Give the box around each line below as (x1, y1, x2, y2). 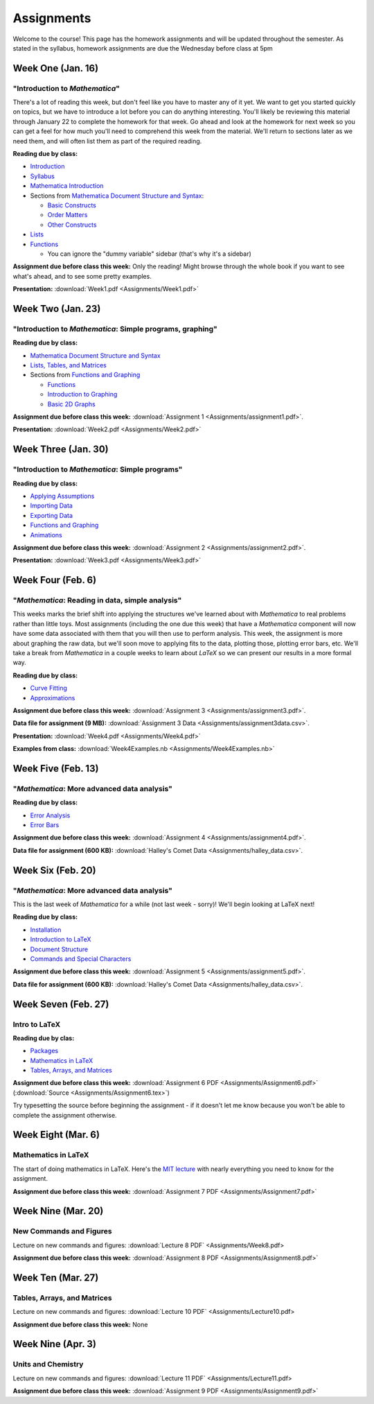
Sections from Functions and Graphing (30, 371, 141, 379)
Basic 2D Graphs (47, 399, 96, 408)
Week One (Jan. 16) (12, 62, 99, 74)
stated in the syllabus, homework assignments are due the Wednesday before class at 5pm (12, 44, 273, 52)
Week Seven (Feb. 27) (12, 998, 109, 1010)
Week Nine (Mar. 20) (12, 1205, 104, 1217)
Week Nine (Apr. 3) (12, 1338, 97, 1350)
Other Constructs (47, 220, 97, 229)
